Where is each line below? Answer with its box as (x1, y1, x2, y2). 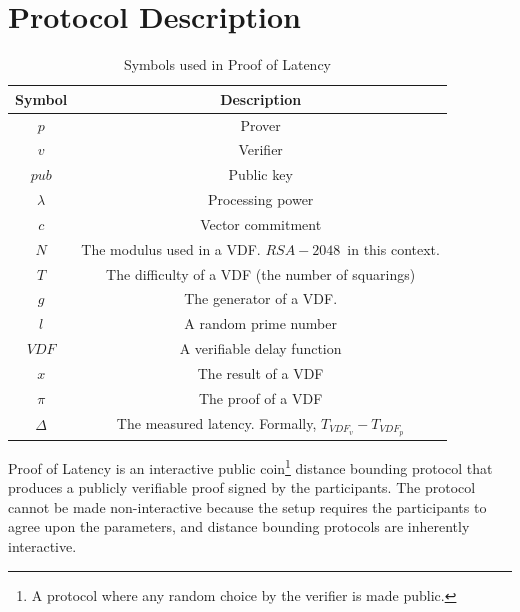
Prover (240, 114, 281, 135)
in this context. (347, 238, 440, 259)
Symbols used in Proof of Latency (123, 54, 332, 75)
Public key (228, 164, 293, 185)
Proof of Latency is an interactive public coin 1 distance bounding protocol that (8, 455, 493, 478)
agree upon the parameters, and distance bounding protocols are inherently (8, 516, 470, 537)
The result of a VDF (197, 363, 324, 383)
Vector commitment (200, 213, 322, 234)
